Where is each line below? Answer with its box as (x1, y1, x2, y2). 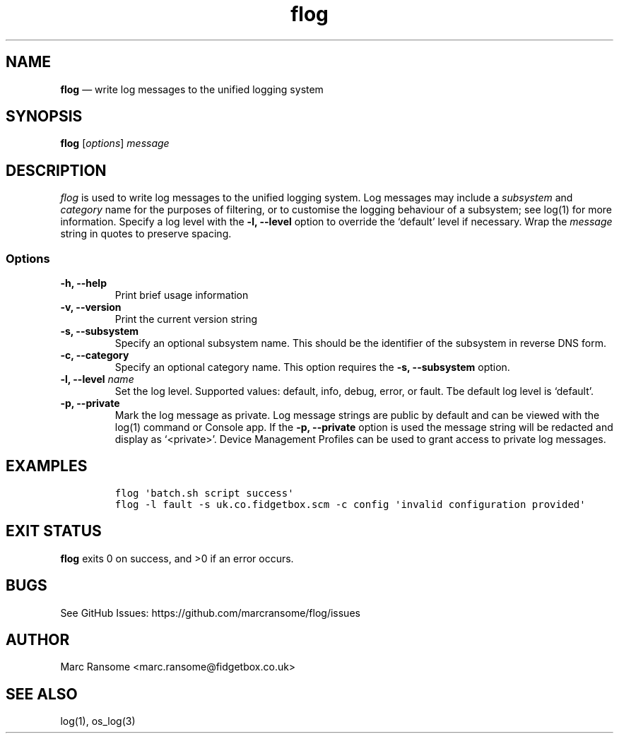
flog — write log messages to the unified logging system (60, 83, 324, 95)
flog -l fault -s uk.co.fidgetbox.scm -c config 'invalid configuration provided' (114, 498, 586, 510)
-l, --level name (60, 373, 134, 386)
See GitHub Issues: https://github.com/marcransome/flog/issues (60, 606, 360, 619)
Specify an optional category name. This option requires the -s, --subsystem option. (114, 361, 510, 374)
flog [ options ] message (60, 137, 170, 150)
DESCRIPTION (6, 161, 107, 179)
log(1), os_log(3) (60, 715, 136, 728)
